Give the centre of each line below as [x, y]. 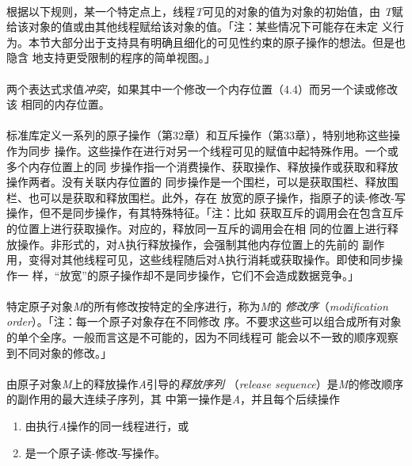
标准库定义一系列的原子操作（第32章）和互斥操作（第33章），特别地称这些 [198, 135]
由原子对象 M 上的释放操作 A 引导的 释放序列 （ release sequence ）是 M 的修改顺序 [205, 383]
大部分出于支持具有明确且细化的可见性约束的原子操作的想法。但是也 [228, 42]
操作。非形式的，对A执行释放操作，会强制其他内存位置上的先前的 [188, 244]
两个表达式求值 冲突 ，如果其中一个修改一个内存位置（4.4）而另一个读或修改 [202, 88]
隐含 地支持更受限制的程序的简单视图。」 [111, 57]
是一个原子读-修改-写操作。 [95, 452]
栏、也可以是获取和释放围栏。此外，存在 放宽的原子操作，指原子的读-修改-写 [206, 197]
